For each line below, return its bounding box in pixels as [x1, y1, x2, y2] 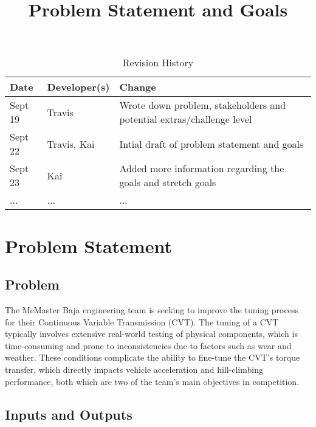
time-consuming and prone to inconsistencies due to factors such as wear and [5, 339, 292, 352]
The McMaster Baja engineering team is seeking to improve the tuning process [5, 303, 298, 316]
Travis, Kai [47, 136, 95, 151]
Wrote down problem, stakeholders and [119, 98, 286, 113]
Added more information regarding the [119, 161, 284, 176]
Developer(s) [47, 80, 110, 94]
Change [119, 80, 156, 94]
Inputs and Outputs [5, 404, 132, 423]
